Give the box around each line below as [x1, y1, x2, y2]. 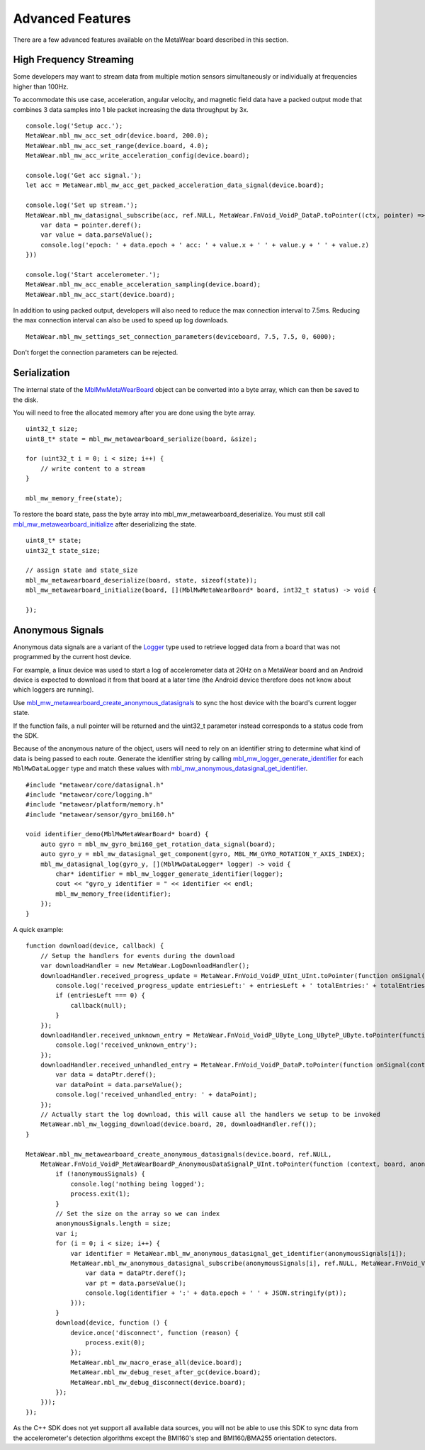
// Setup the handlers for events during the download [40, 952, 235, 960]
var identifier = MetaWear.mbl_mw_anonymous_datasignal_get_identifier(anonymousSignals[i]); [70, 1249, 407, 1257]
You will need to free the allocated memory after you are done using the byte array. [13, 408, 256, 417]
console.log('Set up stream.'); [25, 201, 138, 209]
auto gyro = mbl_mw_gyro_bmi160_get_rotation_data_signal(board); [40, 840, 276, 848]
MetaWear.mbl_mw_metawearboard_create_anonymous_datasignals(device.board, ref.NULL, [25, 1150, 332, 1158]
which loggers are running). [13, 685, 94, 694]
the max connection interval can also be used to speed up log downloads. [13, 316, 229, 325]
